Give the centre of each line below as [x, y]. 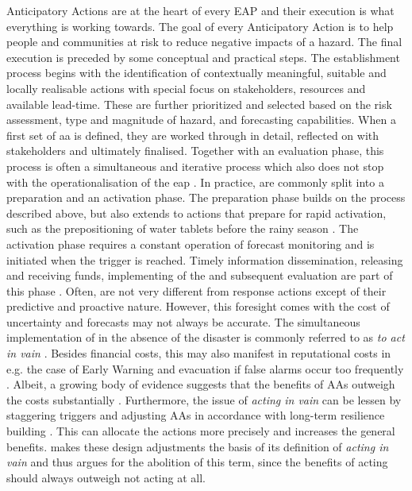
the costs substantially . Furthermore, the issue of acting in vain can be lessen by [204, 399]
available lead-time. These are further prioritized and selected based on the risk [199, 104]
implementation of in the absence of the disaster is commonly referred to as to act [206, 337]
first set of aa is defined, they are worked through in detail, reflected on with [193, 135]
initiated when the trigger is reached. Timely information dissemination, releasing [205, 259]
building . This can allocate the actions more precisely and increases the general [201, 431]
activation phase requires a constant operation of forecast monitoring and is [191, 244]
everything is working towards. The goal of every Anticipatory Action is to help [200, 26]
